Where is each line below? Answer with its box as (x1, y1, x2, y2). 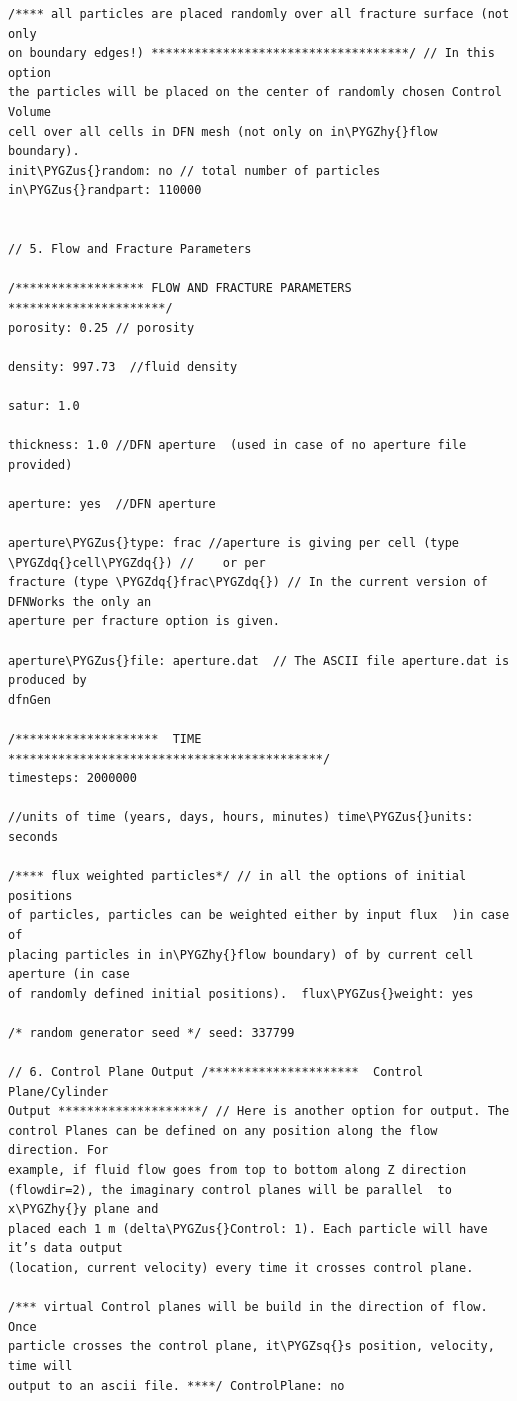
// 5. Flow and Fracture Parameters (8, 242, 252, 257)
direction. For (8, 1143, 109, 1158)
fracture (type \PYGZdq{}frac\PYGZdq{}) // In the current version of (8, 575, 488, 590)
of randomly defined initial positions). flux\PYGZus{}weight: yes (8, 986, 474, 1001)
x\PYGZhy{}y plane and (8, 1202, 159, 1217)
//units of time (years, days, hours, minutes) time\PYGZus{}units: (8, 810, 474, 825)
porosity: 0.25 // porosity (8, 320, 195, 335)
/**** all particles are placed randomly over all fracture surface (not (8, 7, 510, 21)
